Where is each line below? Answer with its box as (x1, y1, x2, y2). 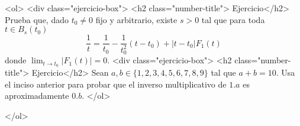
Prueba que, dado (5, 13, 69, 25)
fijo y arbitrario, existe (95, 13, 178, 25)
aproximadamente (5, 89, 69, 102)
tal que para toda (201, 13, 265, 25)
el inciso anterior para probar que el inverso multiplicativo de (5, 77, 227, 90)
